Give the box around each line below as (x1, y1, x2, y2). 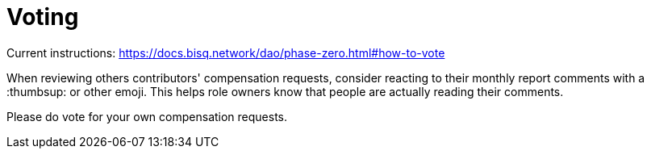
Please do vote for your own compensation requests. (6, 109, 288, 124)
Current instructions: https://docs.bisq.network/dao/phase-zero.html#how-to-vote (6, 45, 445, 60)
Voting (6, 3, 79, 31)
